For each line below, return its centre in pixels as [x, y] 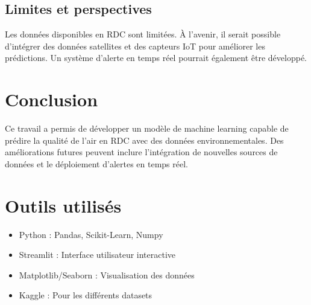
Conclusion [52, 99]
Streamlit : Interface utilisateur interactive [97, 255]
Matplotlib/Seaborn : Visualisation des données [107, 274]
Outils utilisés [63, 205]
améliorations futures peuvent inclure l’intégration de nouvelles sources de [141, 152]
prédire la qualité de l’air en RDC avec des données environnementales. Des [144, 140]
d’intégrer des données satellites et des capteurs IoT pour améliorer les [135, 46]
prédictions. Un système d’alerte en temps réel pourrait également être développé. [156, 58]
